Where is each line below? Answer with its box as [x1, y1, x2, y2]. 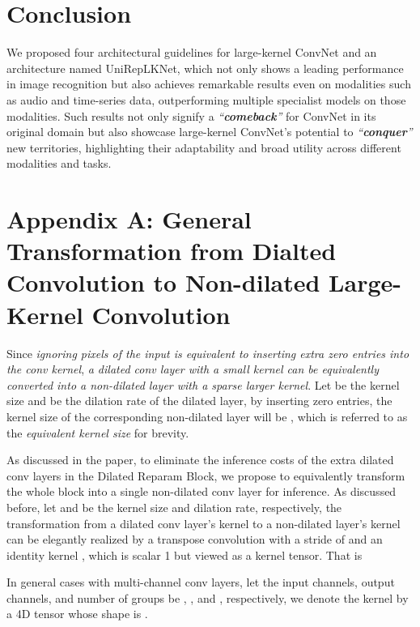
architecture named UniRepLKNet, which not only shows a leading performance [6, 59, 404, 76]
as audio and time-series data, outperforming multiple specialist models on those [6, 91, 406, 108]
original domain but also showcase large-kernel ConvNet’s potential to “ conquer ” [6, 123, 413, 140]
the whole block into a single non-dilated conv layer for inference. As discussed [6, 483, 397, 500]
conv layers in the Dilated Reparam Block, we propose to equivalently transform [6, 467, 405, 484]
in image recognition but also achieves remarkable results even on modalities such [6, 75, 411, 92]
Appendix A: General [6, 203, 252, 236]
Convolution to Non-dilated [6, 266, 320, 299]
